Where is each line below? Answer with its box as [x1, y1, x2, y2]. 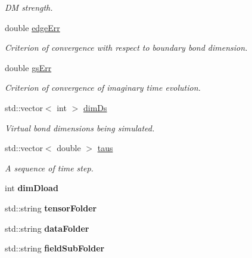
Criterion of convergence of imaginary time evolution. [5, 81, 201, 94]
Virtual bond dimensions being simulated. [5, 121, 155, 134]
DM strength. [5, 1, 53, 13]
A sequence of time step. [5, 161, 94, 174]
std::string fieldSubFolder [5, 242, 105, 254]
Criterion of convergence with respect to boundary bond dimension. [5, 41, 248, 54]
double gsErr [5, 61, 52, 73]
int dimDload [5, 182, 58, 194]
